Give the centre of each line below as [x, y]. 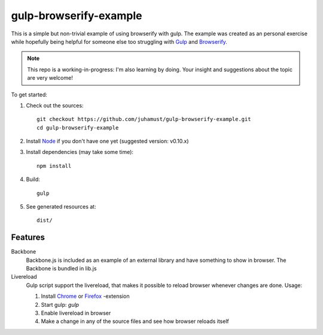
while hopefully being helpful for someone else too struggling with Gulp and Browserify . [119, 41]
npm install [54, 166]
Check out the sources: [55, 105]
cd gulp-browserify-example [78, 128]
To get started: [29, 94]
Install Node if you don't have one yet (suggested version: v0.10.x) [107, 141]
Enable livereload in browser [76, 313]
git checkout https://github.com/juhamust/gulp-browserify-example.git [144, 119]
